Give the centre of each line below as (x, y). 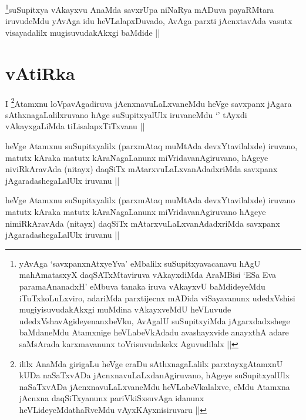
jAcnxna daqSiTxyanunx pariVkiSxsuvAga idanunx (112, 398)
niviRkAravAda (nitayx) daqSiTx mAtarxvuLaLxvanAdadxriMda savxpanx (142, 169)
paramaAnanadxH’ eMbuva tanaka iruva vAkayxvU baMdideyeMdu (142, 286)
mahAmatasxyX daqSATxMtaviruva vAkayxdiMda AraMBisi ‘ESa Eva (148, 275)
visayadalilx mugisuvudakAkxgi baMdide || (83, 32)
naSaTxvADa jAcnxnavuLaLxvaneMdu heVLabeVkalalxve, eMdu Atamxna (154, 386)
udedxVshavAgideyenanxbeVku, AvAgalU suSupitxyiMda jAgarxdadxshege (154, 320)
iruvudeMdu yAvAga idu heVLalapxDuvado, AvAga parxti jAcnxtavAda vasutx (149, 21)
